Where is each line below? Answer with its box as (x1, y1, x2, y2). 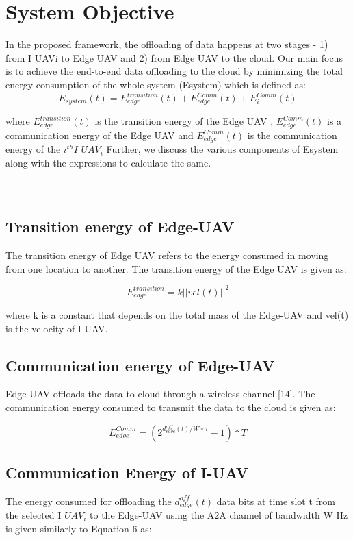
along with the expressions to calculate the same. (5, 155, 211, 169)
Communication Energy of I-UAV (5, 462, 248, 483)
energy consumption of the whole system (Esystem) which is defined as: (5, 77, 306, 91)
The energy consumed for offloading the (5, 493, 172, 508)
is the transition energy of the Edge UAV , (94, 114, 274, 128)
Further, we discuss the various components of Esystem (106, 142, 339, 156)
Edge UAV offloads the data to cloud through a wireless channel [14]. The (5, 386, 315, 401)
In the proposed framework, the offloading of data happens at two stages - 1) (5, 37, 328, 51)
